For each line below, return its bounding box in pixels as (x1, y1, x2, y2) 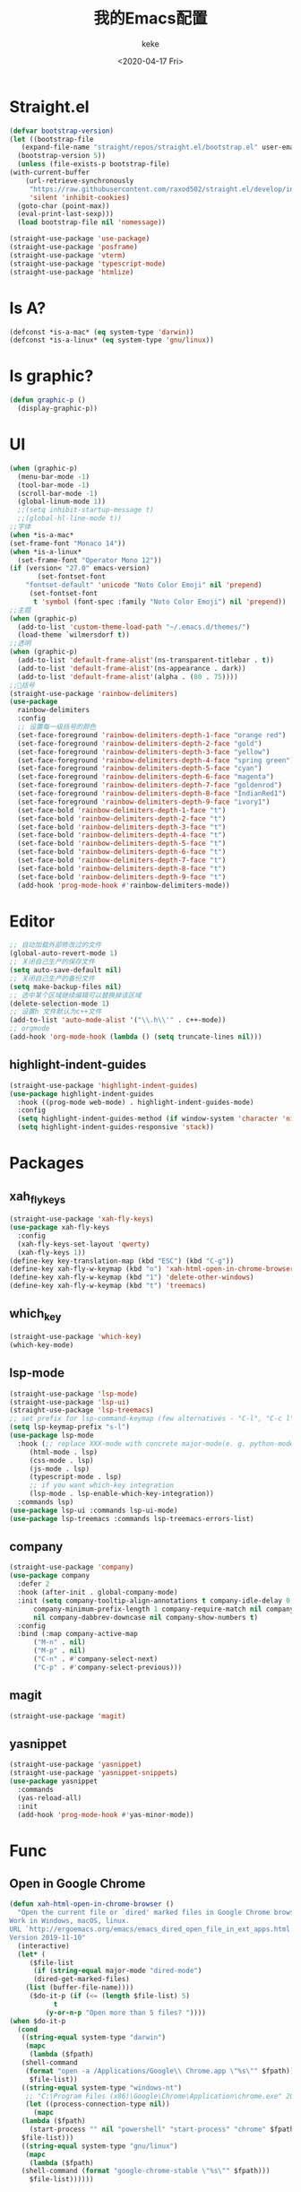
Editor (9, 911, 56, 931)
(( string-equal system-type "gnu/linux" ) (21, 2141, 178, 2151)
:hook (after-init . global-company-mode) (17, 1588, 178, 1597)
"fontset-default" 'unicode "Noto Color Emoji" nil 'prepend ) (25, 580, 262, 590)
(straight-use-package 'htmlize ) (9, 267, 134, 276)
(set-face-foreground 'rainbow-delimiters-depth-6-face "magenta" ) (17, 772, 275, 781)
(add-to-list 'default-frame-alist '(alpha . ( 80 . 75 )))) (17, 672, 239, 682)
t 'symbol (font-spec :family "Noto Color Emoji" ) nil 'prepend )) (32, 597, 287, 606)
